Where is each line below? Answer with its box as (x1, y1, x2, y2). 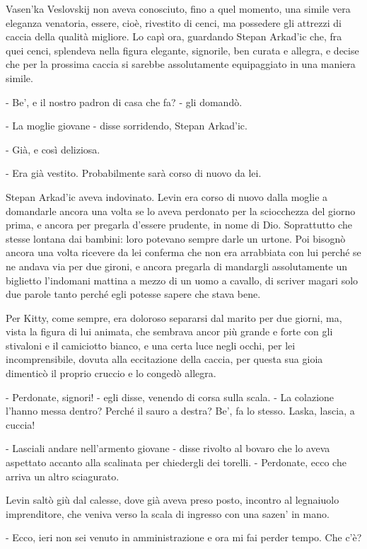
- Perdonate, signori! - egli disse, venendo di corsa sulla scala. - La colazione (6, 389, 334, 404)
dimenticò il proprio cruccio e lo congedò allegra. (6, 366, 216, 381)
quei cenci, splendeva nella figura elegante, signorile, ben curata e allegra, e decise (6, 42, 359, 57)
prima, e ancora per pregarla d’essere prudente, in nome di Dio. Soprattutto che (6, 217, 352, 232)
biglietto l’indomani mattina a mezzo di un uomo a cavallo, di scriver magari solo (6, 272, 359, 287)
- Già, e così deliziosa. (6, 141, 100, 156)
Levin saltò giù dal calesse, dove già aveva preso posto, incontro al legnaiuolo (6, 492, 339, 507)
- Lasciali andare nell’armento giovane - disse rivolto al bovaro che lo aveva (6, 441, 330, 456)
